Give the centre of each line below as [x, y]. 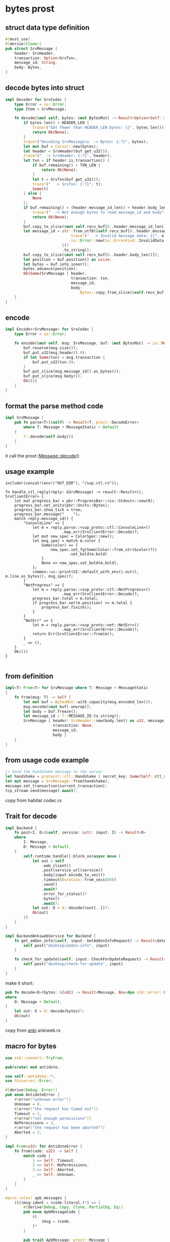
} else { [33, 194]
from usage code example [47, 760]
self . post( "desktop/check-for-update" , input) [73, 964]
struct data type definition [48, 28]
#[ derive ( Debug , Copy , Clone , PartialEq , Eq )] [73, 1207]
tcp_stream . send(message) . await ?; [42, 791]
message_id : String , [36, 63]
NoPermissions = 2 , [35, 1123]
